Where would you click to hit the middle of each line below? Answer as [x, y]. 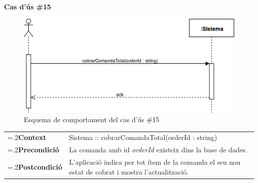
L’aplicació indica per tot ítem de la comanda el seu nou [155, 162]
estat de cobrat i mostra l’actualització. [129, 171]
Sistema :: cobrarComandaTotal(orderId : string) [143, 137]
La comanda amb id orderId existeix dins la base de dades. [158, 150]
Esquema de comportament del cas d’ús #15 [92, 119]
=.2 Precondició [33, 150]
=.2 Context [27, 137]
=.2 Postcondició [35, 166]
